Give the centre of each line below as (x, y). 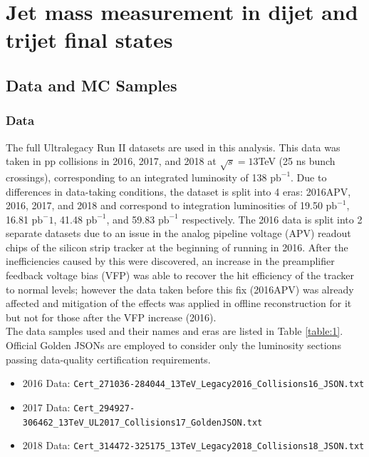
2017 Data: (46, 407)
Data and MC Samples (92, 85)
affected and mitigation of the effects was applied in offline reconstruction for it (179, 303)
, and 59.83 (131, 219)
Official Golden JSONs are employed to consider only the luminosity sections (173, 345)
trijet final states (89, 40)
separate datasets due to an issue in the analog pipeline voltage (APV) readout (178, 233)
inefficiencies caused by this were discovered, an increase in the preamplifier (170, 261)
